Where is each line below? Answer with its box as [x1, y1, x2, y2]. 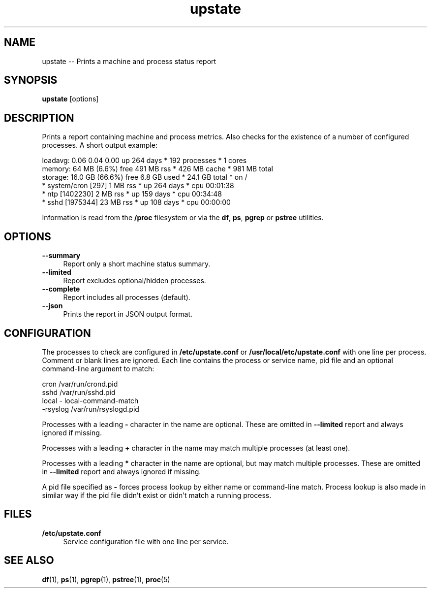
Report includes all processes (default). [63, 293, 190, 302]
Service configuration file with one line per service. [63, 537, 229, 546]
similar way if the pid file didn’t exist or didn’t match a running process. [42, 491, 272, 499]
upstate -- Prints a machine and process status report [42, 57, 216, 66]
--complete [42, 285, 80, 294]
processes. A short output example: [42, 141, 157, 150]
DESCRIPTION [4, 111, 74, 124]
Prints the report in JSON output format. [63, 310, 193, 319]
